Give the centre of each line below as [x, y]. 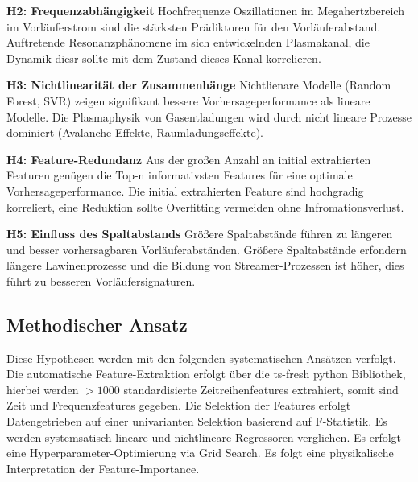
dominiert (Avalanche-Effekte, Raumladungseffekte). [135, 132]
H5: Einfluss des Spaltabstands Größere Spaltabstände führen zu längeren [200, 234]
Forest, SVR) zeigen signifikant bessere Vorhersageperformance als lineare [188, 100]
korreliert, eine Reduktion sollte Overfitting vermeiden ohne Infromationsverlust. [205, 206]
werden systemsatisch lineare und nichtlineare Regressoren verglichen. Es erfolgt [204, 437]
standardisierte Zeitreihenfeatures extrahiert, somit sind [261, 389]
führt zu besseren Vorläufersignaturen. [101, 280]
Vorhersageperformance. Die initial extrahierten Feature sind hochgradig [185, 190]
